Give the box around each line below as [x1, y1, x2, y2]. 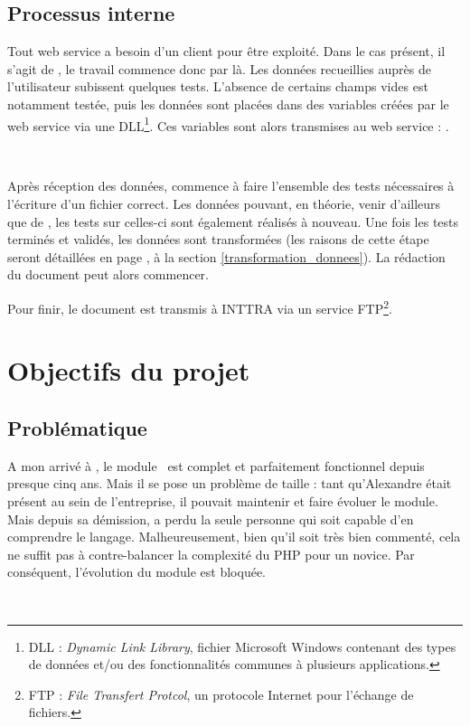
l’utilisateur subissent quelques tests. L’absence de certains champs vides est [7, 77, 428, 96]
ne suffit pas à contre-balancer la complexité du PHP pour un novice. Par [7, 544, 415, 563]
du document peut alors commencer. [7, 265, 209, 284]
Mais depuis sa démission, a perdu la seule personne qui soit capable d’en [7, 509, 414, 528]
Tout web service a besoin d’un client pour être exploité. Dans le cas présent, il [7, 42, 446, 61]
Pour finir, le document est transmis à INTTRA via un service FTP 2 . [7, 296, 392, 317]
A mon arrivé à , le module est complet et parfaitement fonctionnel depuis [7, 456, 425, 475]
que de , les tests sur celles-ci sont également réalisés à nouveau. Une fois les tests [7, 212, 459, 231]
